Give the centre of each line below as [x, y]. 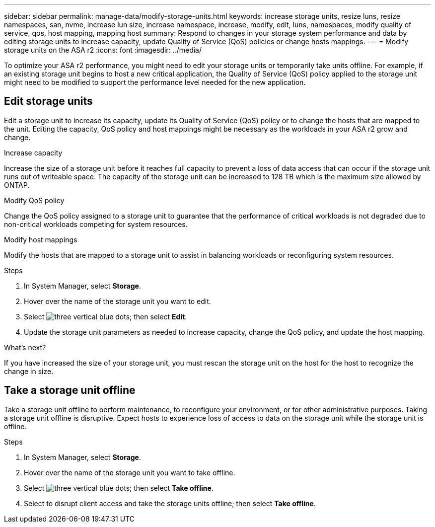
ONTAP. [17, 185]
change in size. [29, 371]
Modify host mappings [41, 239]
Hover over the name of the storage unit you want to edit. [117, 301]
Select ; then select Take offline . [119, 488]
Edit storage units [48, 101]
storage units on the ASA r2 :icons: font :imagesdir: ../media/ [103, 50]
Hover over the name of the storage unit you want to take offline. [130, 472]
